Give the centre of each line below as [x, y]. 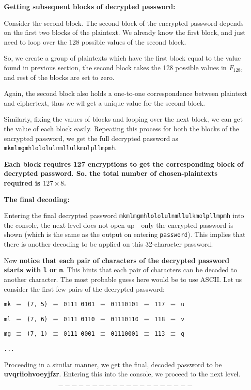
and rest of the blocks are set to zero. [59, 77]
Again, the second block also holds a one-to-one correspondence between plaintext [126, 93]
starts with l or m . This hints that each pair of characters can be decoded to [121, 270]
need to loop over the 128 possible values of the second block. [95, 41]
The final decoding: [37, 199]
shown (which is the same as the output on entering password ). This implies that [125, 234]
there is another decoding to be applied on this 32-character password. [109, 244]
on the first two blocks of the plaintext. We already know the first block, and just [125, 32]
